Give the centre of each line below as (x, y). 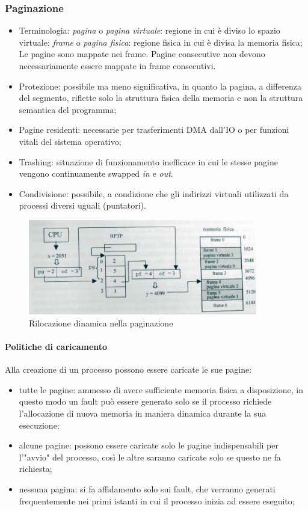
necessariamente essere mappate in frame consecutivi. (117, 66)
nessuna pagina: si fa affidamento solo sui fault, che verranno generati (147, 488)
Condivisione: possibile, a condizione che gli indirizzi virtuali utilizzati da (154, 193)
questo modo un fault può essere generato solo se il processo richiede (145, 401)
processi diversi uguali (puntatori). (82, 205)
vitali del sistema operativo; (70, 141)
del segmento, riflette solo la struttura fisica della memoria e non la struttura (161, 98)
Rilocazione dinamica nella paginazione (101, 323)
